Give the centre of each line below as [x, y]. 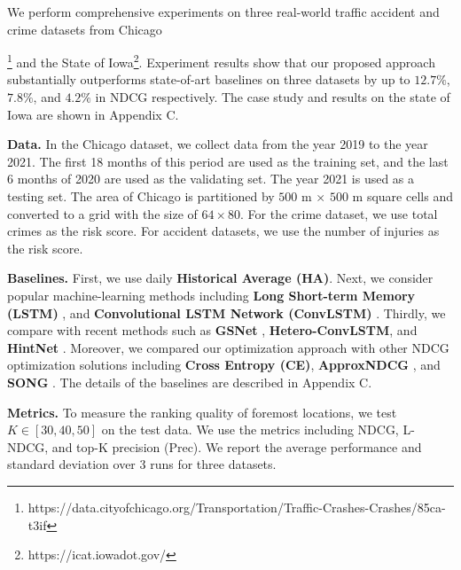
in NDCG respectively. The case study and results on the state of [273, 97]
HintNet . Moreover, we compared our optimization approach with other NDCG [228, 347]
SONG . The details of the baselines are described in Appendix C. [190, 382]
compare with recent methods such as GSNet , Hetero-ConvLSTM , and [212, 330]
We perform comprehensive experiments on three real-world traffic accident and [223, 12]
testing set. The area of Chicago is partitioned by [141, 196]
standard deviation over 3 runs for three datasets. [142, 464]
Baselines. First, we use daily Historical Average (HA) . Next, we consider [220, 278]
